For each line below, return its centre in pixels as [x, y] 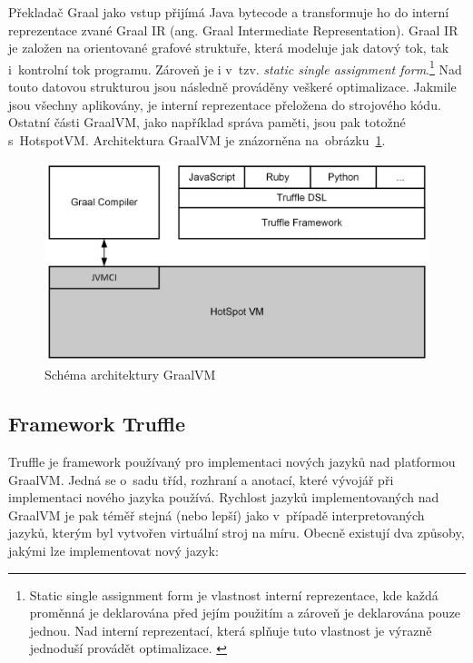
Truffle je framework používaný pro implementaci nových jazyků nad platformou [232, 462]
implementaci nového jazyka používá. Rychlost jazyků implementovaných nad [224, 497]
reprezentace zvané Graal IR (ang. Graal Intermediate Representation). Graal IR [233, 30]
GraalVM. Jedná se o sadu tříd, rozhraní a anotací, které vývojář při [201, 479]
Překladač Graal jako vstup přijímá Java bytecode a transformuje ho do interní [229, 12]
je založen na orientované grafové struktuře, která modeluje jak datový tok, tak [229, 48]
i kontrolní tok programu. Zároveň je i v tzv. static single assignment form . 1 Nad [235, 67]
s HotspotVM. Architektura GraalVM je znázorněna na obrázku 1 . [197, 139]
